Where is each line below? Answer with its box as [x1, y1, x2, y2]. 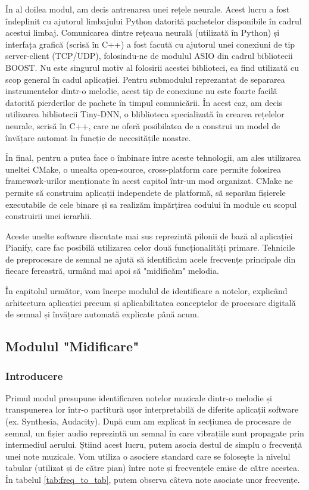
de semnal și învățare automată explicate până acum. [5, 308, 199, 320]
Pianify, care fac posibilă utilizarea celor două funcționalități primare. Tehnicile [5, 241, 295, 254]
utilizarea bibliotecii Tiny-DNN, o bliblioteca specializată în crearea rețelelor [5, 108, 285, 120]
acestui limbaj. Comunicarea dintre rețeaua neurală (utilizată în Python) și [5, 26, 280, 39]
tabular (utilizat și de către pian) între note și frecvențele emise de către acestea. [5, 461, 299, 474]
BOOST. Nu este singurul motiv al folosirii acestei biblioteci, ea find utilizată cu [5, 61, 299, 73]
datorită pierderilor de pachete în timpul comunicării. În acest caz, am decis [5, 96, 283, 108]
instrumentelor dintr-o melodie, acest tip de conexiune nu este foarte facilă [5, 85, 277, 97]
